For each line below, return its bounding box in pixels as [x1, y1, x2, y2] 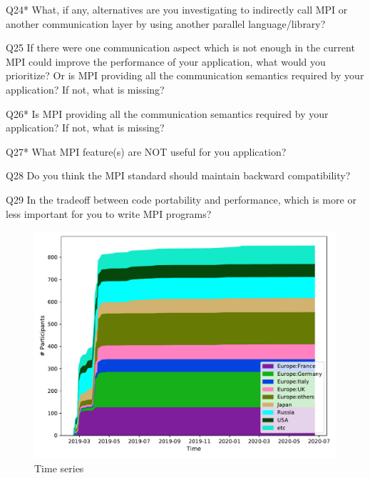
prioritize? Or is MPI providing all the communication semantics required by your [6, 68, 364, 83]
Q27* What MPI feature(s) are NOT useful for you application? [6, 144, 287, 159]
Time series [34, 460, 84, 475]
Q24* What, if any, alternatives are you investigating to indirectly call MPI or [6, 2, 348, 16]
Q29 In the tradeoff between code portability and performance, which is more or [6, 191, 356, 206]
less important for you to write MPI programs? [6, 206, 212, 221]
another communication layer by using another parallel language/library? [6, 16, 326, 31]
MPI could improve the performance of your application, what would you [6, 54, 326, 69]
